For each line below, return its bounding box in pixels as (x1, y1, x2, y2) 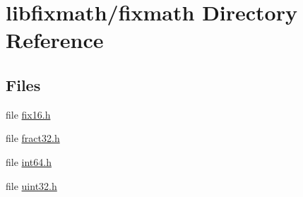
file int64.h (6, 154, 52, 169)
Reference (6, 25, 104, 54)
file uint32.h (6, 178, 57, 193)
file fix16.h (6, 107, 51, 121)
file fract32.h (6, 131, 60, 145)
